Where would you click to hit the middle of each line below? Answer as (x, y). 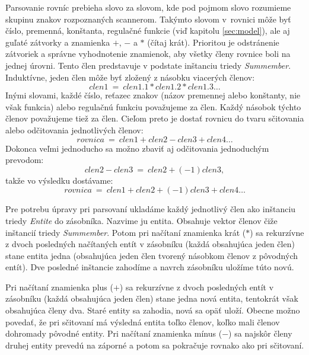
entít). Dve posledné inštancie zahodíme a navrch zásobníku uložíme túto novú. (150, 267)
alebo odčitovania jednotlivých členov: (74, 129)
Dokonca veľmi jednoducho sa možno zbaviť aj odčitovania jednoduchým (137, 148)
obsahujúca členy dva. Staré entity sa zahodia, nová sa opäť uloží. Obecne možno (153, 310)
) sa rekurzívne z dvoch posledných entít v (197, 287)
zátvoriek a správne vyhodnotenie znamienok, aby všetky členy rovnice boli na (148, 54)
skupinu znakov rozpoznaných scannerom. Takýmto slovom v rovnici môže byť (148, 19)
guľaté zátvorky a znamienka (58, 42)
